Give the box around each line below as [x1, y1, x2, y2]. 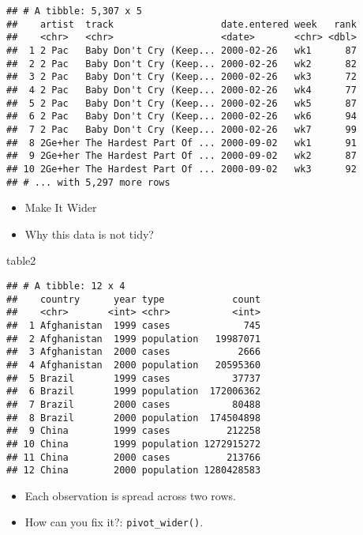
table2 [6, 252, 36, 269]
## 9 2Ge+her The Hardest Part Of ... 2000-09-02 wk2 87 [6, 150, 357, 162]
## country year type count [6, 293, 261, 305]
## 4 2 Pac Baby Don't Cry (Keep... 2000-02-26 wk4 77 [6, 84, 357, 96]
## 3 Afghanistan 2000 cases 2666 [6, 346, 261, 358]
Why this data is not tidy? [24, 225, 154, 242]
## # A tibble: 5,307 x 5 [6, 6, 142, 17]
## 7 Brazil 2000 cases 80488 [6, 398, 261, 410]
